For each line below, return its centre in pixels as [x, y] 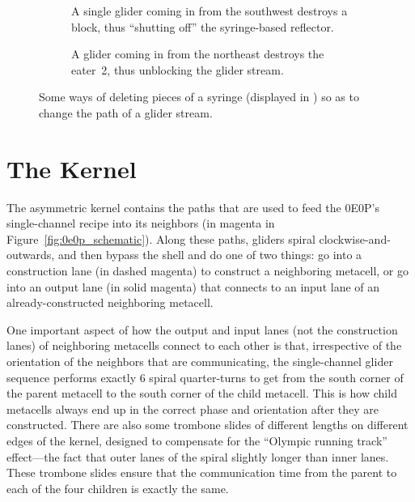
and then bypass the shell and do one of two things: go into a [210, 255]
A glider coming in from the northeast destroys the [198, 54]
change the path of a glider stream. [126, 112]
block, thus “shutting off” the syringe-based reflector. [203, 26]
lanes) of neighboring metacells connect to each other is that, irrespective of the [204, 345]
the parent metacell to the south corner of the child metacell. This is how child [202, 393]
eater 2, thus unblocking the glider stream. [178, 69]
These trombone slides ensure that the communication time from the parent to [202, 472]
